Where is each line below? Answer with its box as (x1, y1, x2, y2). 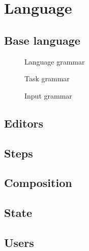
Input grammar (24, 90, 72, 101)
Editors (4, 115, 43, 131)
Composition (4, 175, 72, 191)
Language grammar (24, 56, 85, 67)
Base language (4, 32, 80, 48)
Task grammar (24, 73, 70, 84)
